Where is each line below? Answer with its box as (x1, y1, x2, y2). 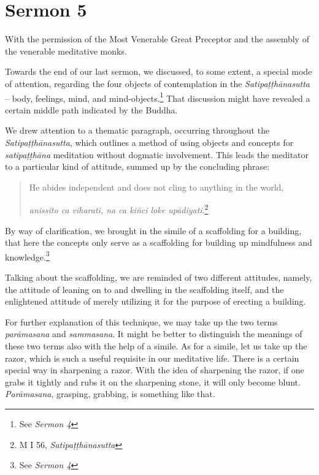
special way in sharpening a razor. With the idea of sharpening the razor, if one (5, 363, 304, 376)
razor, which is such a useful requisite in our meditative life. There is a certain (5, 351, 299, 364)
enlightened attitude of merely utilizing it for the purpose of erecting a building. (5, 295, 306, 308)
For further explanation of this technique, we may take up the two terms (5, 315, 278, 328)
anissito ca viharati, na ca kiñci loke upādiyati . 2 (29, 202, 209, 216)
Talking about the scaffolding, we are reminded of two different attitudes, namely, (5, 271, 312, 283)
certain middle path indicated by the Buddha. (5, 103, 178, 116)
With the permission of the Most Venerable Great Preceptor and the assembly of (5, 32, 309, 45)
